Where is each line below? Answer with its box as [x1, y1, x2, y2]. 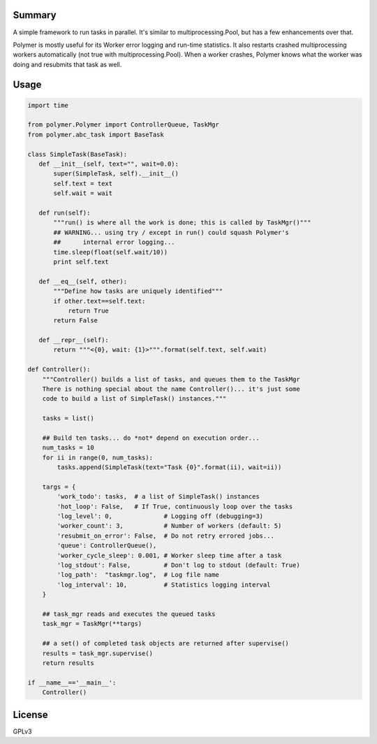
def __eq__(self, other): [38, 277, 128, 285]
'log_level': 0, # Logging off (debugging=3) [57, 513, 264, 520]
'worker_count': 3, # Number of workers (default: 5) [57, 522, 282, 530]
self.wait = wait [53, 189, 113, 197]
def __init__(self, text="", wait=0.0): [38, 160, 179, 168]
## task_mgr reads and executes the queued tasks [42, 610, 216, 618]
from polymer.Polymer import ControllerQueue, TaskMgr [27, 121, 219, 129]
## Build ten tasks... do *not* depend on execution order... [42, 434, 260, 442]
